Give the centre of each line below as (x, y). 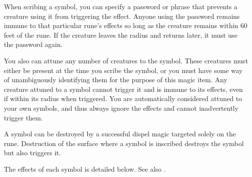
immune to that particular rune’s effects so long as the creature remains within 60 (126, 25)
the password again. (33, 44)
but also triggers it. (32, 153)
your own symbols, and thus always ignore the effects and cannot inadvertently (121, 108)
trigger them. (24, 117)
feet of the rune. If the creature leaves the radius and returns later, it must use (121, 35)
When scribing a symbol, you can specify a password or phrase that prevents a (121, 6)
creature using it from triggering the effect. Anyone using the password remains (122, 16)
